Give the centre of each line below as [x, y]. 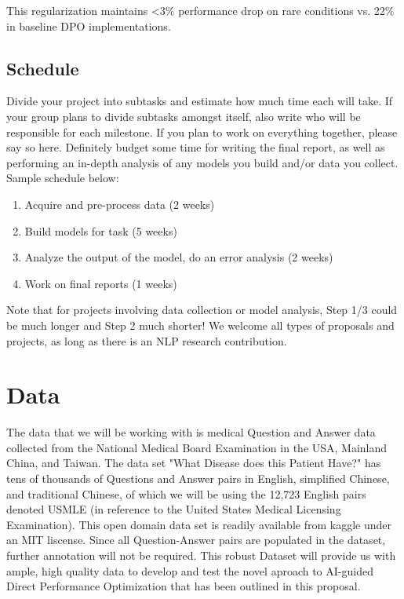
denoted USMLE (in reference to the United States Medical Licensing [174, 509]
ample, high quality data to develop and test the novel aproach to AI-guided [190, 570]
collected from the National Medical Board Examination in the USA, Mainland [197, 447]
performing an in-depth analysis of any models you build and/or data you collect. [202, 162]
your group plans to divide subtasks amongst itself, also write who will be [184, 116]
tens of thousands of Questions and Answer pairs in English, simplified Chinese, [198, 478]
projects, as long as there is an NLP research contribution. [147, 340]
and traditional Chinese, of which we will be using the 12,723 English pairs [186, 493]
